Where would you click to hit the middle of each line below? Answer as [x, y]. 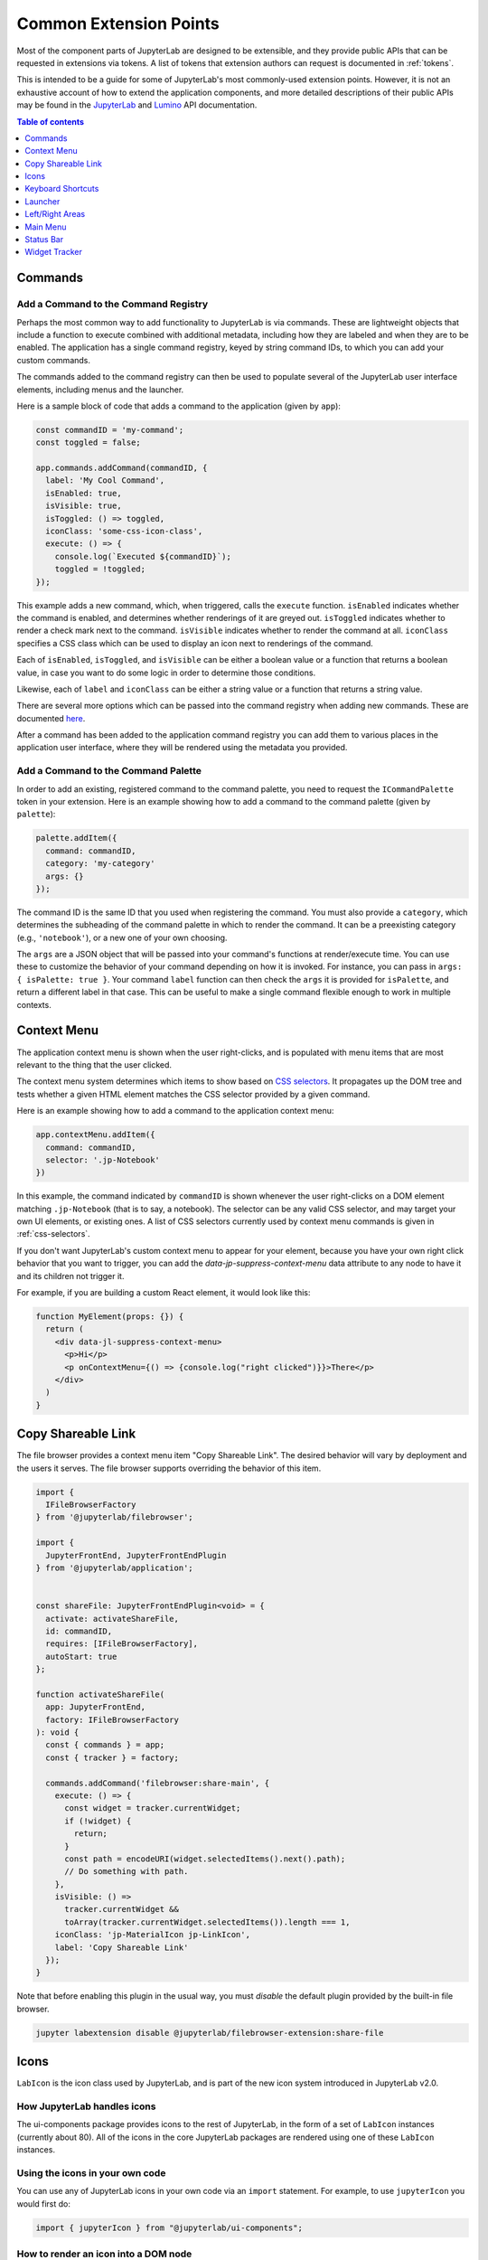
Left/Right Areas [55, 214]
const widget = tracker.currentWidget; [153, 1808]
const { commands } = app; [105, 1745]
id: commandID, [79, 1631]
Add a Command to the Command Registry [112, 305]
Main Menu [46, 227]
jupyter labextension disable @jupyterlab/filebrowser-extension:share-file [210, 2033]
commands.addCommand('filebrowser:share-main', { [158, 1783]
